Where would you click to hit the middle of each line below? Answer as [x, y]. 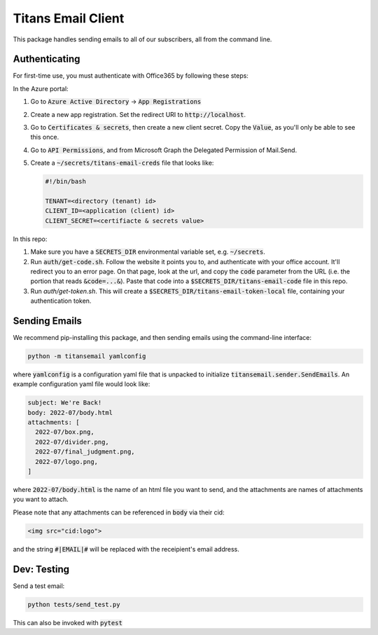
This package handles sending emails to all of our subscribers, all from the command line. [142, 39]
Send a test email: [39, 586]
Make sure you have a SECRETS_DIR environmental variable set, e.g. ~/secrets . [148, 252]
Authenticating [47, 59]
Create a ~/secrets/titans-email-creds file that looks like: [122, 163]
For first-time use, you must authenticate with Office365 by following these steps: [131, 76]
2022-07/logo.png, [66, 462]
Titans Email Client [69, 18]
